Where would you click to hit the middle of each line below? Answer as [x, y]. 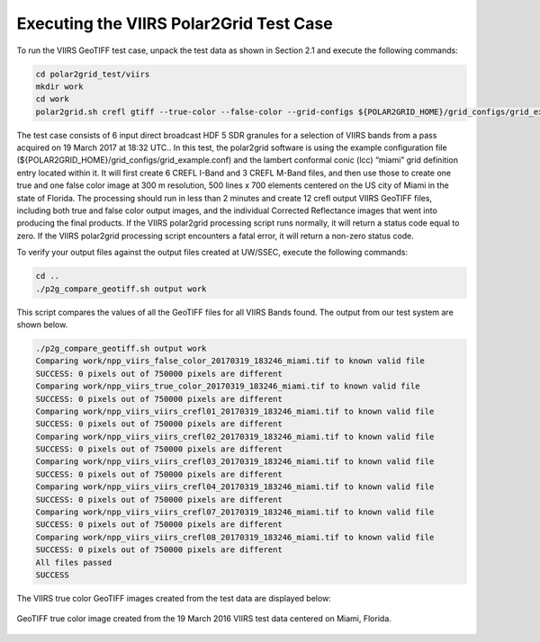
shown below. [42, 325]
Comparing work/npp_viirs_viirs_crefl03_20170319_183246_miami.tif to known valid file [235, 462]
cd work [52, 99]
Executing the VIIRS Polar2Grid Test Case [175, 23]
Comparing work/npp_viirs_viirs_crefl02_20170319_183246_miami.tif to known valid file [235, 437]
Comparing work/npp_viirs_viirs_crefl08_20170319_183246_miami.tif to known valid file [235, 537]
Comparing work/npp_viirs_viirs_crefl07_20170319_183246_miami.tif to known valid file [235, 512]
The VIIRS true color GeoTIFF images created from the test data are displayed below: [174, 598]
